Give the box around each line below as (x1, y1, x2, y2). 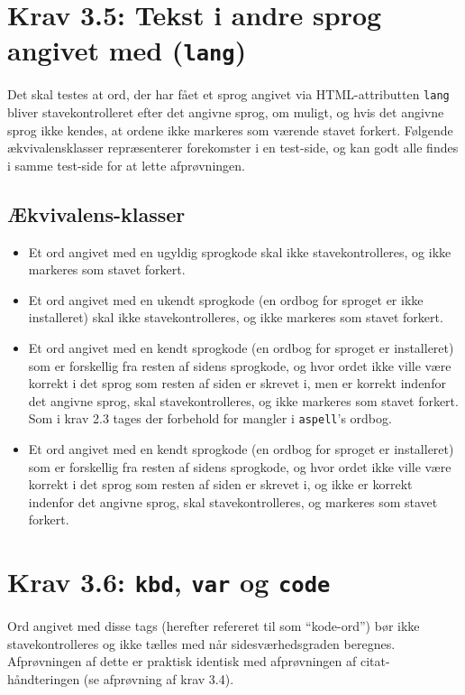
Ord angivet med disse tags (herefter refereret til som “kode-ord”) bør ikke (7, 616, 420, 635)
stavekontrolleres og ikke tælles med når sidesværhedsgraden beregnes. (7, 634, 396, 653)
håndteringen (7, 670, 80, 689)
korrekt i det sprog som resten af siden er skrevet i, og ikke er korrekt (28, 475, 413, 494)
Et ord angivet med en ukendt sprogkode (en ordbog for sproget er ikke (28, 290, 424, 309)
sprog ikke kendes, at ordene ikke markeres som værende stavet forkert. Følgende (7, 120, 453, 139)
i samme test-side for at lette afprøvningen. (7, 155, 245, 174)
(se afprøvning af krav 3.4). (83, 670, 234, 689)
